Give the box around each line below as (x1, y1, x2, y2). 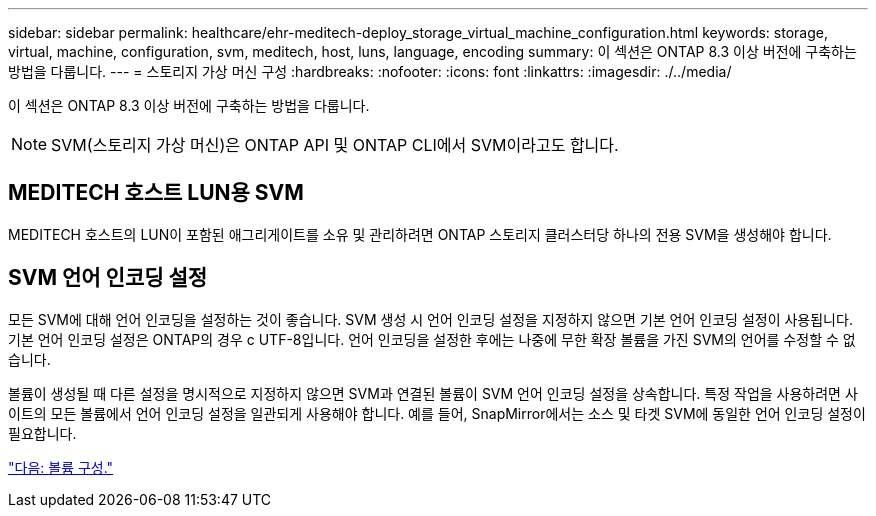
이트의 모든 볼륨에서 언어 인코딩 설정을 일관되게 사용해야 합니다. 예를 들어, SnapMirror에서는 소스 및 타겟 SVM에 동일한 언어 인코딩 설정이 (8, 404, 866, 422)
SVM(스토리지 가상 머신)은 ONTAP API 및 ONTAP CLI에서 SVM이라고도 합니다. (51, 135, 619, 155)
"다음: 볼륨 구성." (8, 458, 114, 476)
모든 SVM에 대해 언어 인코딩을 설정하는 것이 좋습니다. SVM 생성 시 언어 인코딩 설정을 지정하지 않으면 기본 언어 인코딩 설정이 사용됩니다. (8, 310, 853, 328)
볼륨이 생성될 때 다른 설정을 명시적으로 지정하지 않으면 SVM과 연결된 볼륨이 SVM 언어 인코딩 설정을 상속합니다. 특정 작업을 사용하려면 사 (8, 384, 858, 402)
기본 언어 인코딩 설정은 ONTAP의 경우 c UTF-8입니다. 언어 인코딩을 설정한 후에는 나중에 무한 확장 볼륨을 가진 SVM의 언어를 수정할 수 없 (8, 330, 856, 348)
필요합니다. (8, 424, 77, 442)
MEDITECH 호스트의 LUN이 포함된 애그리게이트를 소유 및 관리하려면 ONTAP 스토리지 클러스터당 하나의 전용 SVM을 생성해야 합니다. (8, 225, 832, 243)
